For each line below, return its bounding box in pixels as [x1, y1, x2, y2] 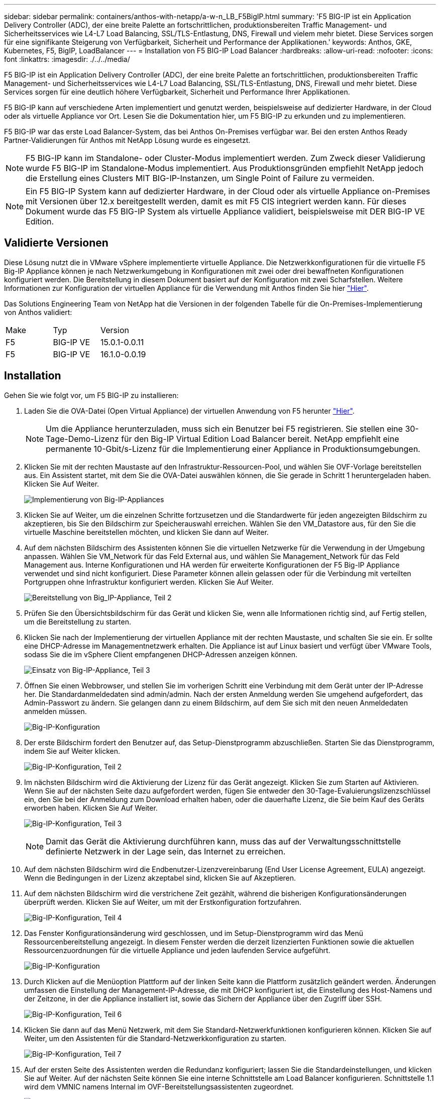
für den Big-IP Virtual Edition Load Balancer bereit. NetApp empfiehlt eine [121, 433, 399, 444]
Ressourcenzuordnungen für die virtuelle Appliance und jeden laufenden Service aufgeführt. [24, 946, 331, 955]
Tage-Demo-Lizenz [46, 433, 119, 444]
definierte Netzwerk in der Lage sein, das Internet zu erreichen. [46, 846, 286, 856]
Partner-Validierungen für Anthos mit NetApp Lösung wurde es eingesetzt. [4, 136, 251, 144]
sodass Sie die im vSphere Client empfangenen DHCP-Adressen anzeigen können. [24, 650, 298, 659]
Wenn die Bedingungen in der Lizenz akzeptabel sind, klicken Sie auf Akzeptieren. [24, 873, 296, 882]
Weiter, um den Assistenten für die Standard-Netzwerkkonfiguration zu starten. [24, 1034, 286, 1043]
